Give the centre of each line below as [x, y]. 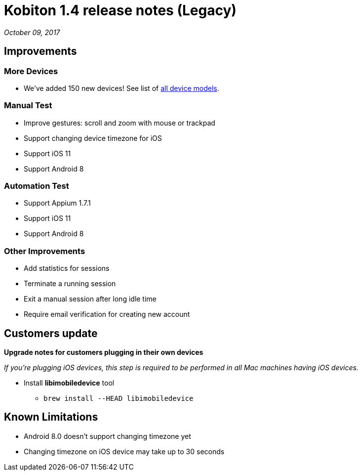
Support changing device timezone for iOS [93, 138]
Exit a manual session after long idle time [90, 299]
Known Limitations [51, 417]
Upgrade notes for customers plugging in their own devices [104, 352]
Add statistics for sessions [67, 268]
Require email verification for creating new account [107, 314]
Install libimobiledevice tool [69, 383]
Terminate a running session [70, 284]
